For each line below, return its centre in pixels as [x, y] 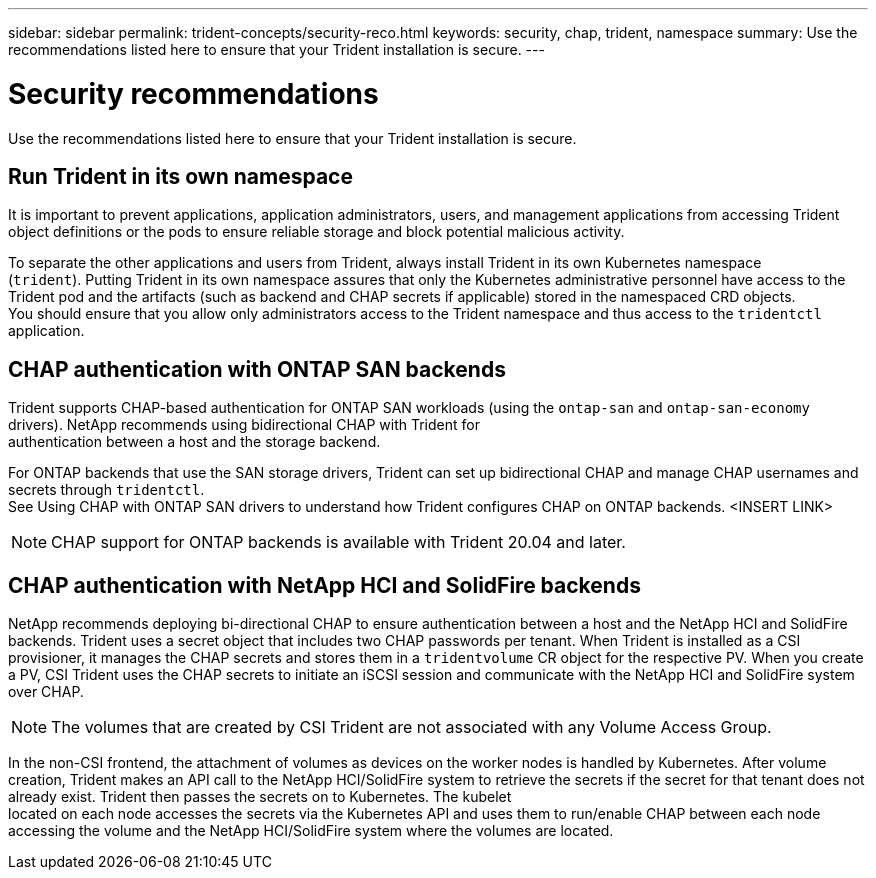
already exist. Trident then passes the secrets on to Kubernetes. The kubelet [260, 797]
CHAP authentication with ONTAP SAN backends [257, 369]
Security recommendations [193, 93]
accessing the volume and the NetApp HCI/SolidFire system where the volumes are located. [311, 831]
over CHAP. [46, 692]
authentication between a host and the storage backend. [194, 442]
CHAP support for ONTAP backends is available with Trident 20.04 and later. [338, 542]
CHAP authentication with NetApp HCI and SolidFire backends [324, 585]
